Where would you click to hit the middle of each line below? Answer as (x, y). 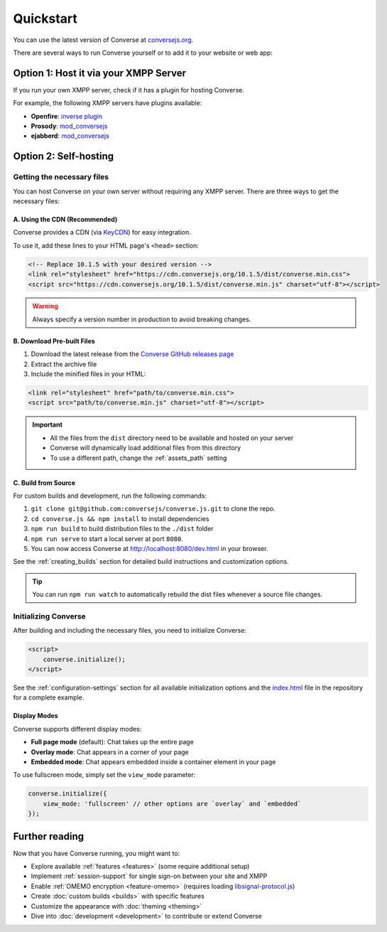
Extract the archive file (64, 364)
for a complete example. (49, 697)
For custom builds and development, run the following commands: (110, 496)
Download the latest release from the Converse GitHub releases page (132, 354)
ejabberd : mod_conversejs (70, 136)
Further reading (49, 836)
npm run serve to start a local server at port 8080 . (107, 539)
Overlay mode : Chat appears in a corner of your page (110, 752)
